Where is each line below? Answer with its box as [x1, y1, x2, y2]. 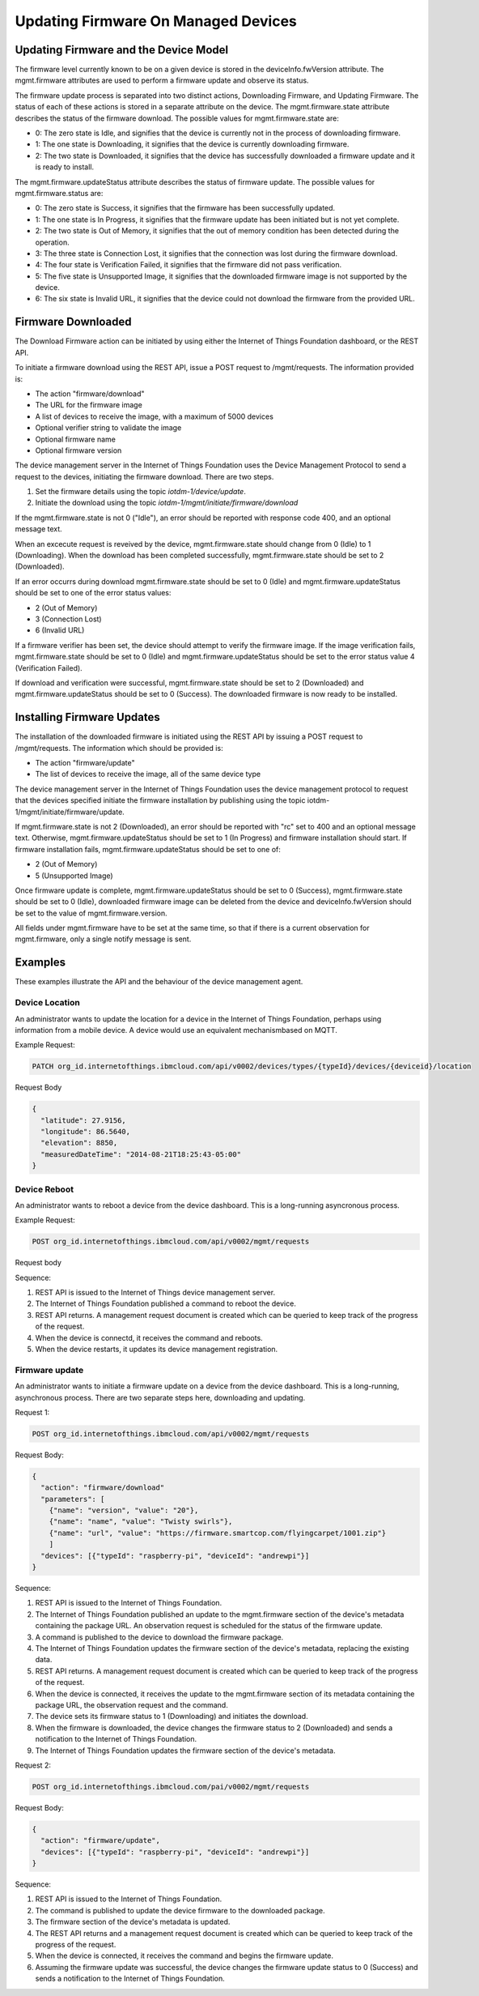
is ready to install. [35, 162, 95, 172]
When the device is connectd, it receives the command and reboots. [35, 1333, 263, 1342]
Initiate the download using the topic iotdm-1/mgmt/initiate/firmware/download [35, 498, 299, 508]
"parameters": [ [40, 1495, 105, 1503]
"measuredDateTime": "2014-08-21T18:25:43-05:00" [40, 1149, 242, 1158]
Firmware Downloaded [15, 315, 133, 329]
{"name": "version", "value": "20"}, [49, 1506, 199, 1515]
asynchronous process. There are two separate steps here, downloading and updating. [15, 1393, 306, 1402]
